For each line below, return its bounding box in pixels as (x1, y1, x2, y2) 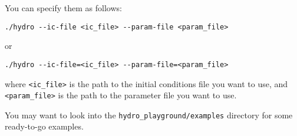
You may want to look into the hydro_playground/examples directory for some (5, 108, 293, 121)
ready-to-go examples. (5, 120, 84, 132)
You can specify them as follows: (5, 2, 122, 14)
